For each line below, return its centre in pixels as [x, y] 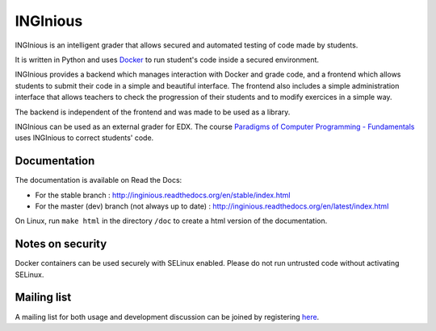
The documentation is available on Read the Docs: [99, 180]
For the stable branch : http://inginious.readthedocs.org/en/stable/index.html [163, 195]
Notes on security [61, 244]
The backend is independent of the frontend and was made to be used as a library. [153, 112]
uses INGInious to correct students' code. [84, 138]
